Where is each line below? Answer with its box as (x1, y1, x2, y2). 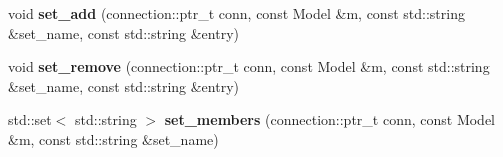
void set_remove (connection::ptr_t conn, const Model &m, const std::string (8, 56, 490, 77)
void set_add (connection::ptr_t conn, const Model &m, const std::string (8, 3, 465, 23)
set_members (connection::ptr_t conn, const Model (164, 109, 496, 130)
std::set (8, 109, 52, 130)
